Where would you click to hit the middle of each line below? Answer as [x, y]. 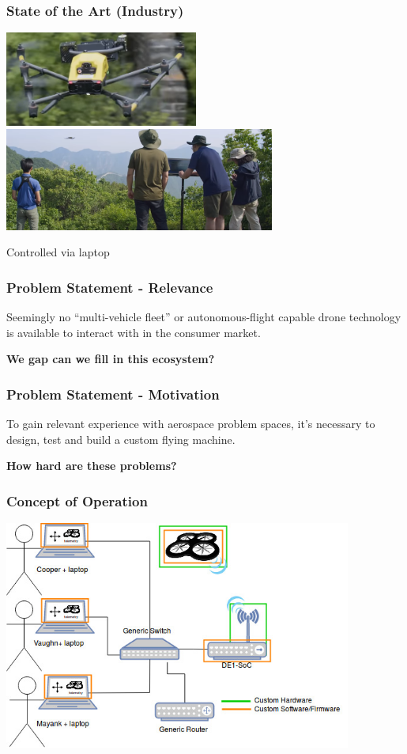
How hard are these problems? [92, 466]
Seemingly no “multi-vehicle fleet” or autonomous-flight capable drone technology [204, 317]
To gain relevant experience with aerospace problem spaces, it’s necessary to [191, 424]
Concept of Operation [77, 500]
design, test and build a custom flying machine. [121, 439]
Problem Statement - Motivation [113, 394]
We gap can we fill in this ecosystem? [111, 359]
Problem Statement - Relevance [110, 287]
